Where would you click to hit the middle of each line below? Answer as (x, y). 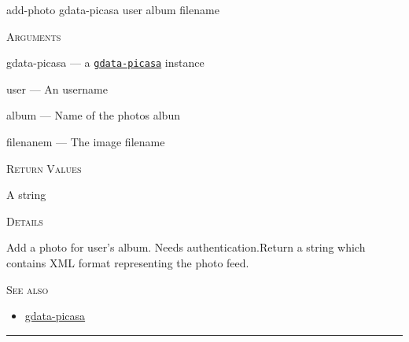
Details (25, 221)
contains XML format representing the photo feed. (128, 263)
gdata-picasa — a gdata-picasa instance (105, 63)
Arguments (34, 36)
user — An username (57, 88)
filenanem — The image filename (86, 142)
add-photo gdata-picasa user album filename (113, 9)
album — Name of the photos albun (93, 115)
